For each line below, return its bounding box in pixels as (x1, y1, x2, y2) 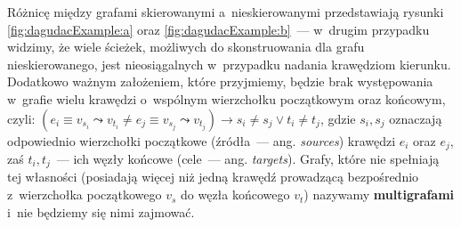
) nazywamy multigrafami (303, 185, 455, 204)
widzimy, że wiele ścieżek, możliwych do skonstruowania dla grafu (7, 37, 365, 56)
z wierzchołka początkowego (7, 185, 162, 204)
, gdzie (319, 109, 356, 127)
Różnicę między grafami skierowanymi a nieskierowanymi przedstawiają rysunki (7, 3, 444, 20)
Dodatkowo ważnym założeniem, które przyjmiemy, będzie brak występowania (7, 72, 433, 91)
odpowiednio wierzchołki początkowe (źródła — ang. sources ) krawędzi (7, 131, 396, 150)
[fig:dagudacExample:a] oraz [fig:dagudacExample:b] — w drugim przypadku (7, 20, 430, 38)
